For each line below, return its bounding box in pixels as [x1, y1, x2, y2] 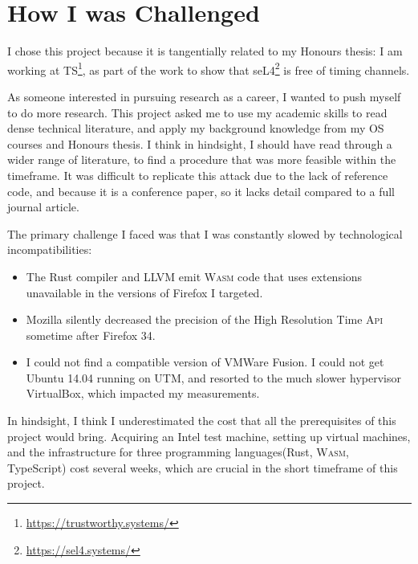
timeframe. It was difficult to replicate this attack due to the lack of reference [7, 166, 388, 183]
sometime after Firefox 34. [26, 326, 156, 343]
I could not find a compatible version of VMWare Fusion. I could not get [26, 354, 384, 370]
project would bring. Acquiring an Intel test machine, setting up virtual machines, [7, 427, 411, 444]
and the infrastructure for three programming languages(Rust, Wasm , [7, 443, 349, 460]
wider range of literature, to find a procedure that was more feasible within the [7, 151, 396, 168]
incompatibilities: [7, 241, 92, 258]
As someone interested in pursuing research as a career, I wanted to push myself [7, 88, 401, 104]
